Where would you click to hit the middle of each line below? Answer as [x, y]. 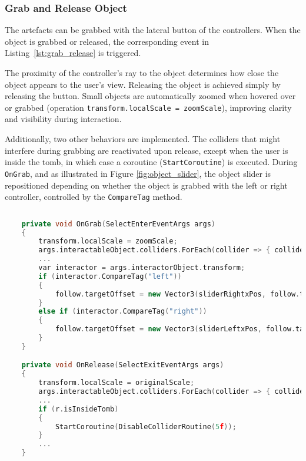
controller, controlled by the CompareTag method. [94, 197]
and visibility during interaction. [63, 119]
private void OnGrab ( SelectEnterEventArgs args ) [119, 224]
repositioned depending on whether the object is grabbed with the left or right [146, 185]
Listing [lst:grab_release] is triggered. [73, 53]
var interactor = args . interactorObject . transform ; [142, 268]
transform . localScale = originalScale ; [117, 383]
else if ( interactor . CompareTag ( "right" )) [123, 312]
